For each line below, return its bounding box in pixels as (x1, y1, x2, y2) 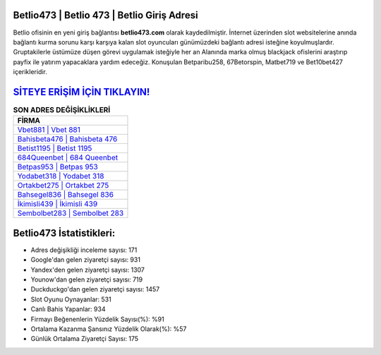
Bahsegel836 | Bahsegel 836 (17, 190, 114, 200)
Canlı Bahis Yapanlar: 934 (30, 305, 106, 313)
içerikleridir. (13, 68, 47, 76)
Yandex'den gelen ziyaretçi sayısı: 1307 (30, 265, 145, 274)
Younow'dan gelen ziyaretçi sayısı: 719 (30, 275, 143, 284)
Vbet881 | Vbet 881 (17, 125, 80, 135)
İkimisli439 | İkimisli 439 (17, 199, 98, 209)
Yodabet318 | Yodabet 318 (17, 172, 104, 181)
